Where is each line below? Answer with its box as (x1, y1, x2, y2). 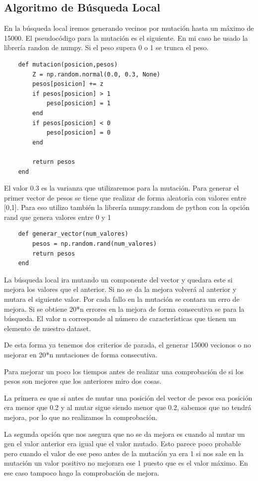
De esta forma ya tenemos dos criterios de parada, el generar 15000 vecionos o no (4, 340, 251, 350)
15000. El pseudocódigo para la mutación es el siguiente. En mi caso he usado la (4, 32, 248, 43)
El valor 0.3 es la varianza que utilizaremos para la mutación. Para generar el (4, 183, 239, 193)
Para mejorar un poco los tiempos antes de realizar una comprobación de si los (4, 366, 244, 376)
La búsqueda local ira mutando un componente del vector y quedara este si (4, 274, 233, 284)
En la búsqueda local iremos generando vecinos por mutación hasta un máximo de (4, 23, 254, 33)
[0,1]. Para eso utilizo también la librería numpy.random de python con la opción (4, 202, 250, 212)
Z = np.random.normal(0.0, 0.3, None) (32, 70, 160, 78)
